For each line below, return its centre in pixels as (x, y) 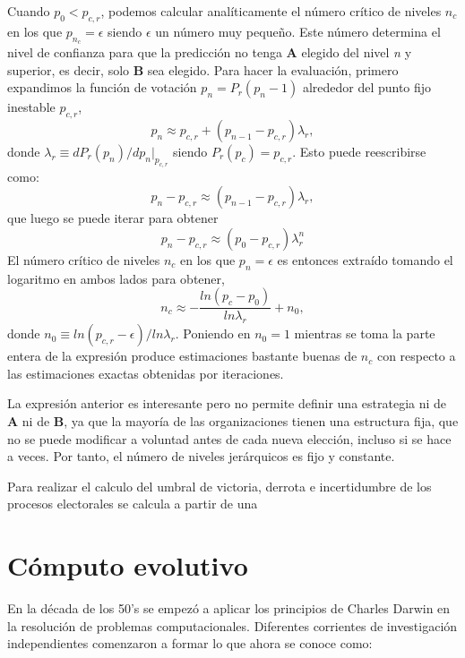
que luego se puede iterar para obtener (113, 218)
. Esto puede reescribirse (359, 151)
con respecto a (416, 356)
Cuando (29, 11)
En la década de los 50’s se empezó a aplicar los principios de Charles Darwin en (229, 608)
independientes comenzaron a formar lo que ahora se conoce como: (190, 643)
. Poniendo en (213, 333)
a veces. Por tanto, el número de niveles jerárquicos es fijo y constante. (201, 456)
